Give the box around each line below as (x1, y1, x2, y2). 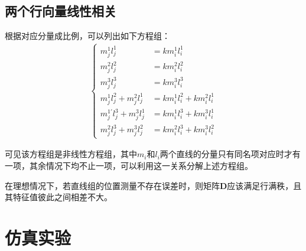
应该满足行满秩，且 (227, 179, 302, 191)
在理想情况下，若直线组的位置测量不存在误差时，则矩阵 (5, 179, 220, 191)
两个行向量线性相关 (5, 2, 116, 20)
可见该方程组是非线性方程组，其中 (5, 148, 137, 160)
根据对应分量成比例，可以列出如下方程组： (5, 30, 170, 42)
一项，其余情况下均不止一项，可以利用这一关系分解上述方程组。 (5, 159, 253, 172)
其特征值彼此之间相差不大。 (5, 191, 112, 203)
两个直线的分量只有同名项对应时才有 (159, 148, 301, 160)
